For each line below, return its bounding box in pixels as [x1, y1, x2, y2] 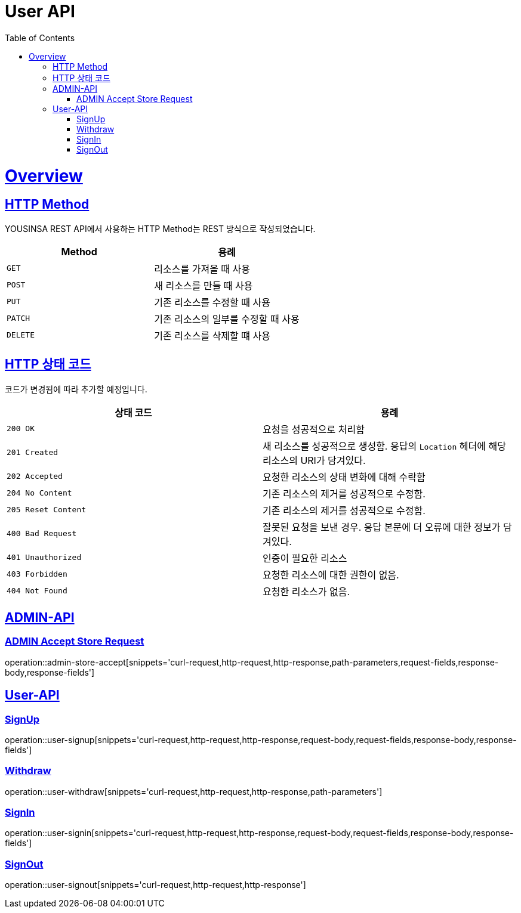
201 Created [7, 448, 58, 457]
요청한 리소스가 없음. [263, 585, 350, 598]
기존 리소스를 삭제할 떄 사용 [154, 329, 270, 342]
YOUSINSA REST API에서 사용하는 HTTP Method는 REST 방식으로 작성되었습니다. [5, 223, 316, 234]
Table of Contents [5, 32, 75, 43]
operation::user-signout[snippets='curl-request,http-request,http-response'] [5, 880, 306, 890]
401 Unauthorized [7, 553, 82, 562]
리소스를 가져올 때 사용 [154, 262, 251, 275]
